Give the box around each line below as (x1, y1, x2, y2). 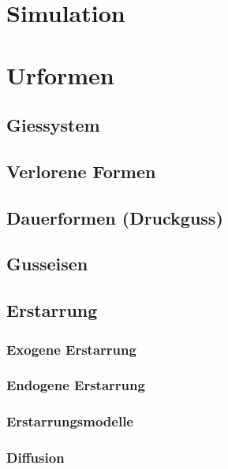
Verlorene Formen (6, 158, 156, 183)
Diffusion (6, 448, 65, 467)
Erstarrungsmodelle (6, 411, 133, 431)
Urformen (6, 58, 114, 91)
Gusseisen (6, 251, 88, 276)
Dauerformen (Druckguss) (6, 205, 223, 229)
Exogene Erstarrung (6, 339, 136, 359)
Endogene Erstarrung (6, 375, 145, 395)
